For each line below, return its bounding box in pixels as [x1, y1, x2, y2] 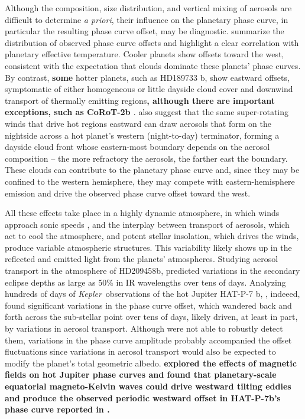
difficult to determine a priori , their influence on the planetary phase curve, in [5, 13, 288, 25]
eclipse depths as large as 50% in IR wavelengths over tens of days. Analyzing [5, 276, 286, 288]
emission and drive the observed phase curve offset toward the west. [5, 186, 251, 199]
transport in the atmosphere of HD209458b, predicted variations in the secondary [5, 264, 300, 277]
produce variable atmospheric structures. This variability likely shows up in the [5, 241, 292, 253]
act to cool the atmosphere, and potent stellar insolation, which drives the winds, [5, 230, 299, 242]
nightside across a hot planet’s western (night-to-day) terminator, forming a [5, 129, 280, 141]
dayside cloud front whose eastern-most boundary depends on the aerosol [5, 140, 270, 153]
